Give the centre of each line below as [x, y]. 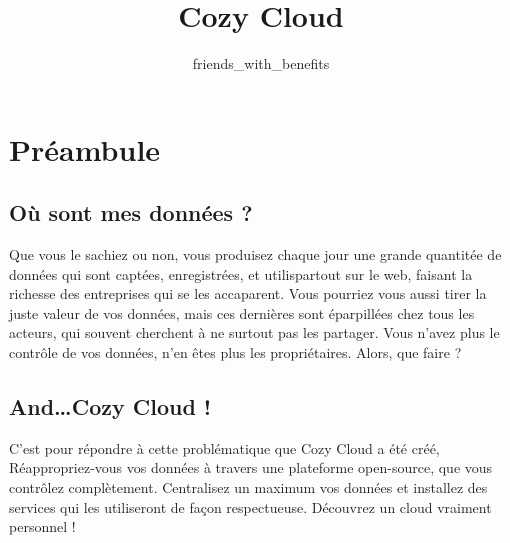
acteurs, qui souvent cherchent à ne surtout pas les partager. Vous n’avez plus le [254, 332]
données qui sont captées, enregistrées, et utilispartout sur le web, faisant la [241, 273]
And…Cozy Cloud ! [110, 406]
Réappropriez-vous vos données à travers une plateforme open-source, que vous [251, 467]
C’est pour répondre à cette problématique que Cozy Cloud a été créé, [224, 447]
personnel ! [42, 526]
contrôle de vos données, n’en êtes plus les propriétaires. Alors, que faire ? [235, 352]
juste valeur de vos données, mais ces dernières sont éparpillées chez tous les [242, 312]
